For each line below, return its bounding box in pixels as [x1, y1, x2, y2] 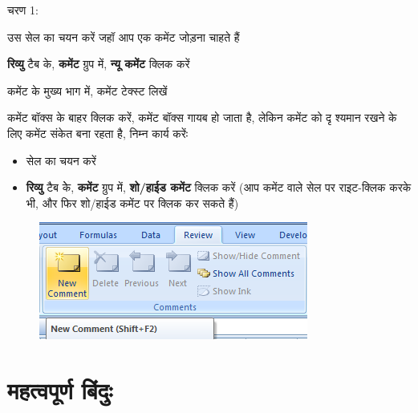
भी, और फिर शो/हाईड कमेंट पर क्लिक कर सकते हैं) [26, 194, 239, 211]
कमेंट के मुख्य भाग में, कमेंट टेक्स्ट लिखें [7, 82, 168, 99]
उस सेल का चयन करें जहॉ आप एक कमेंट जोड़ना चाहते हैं [7, 28, 240, 45]
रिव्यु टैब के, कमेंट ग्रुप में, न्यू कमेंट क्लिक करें [7, 55, 190, 72]
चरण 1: [7, 2, 39, 18]
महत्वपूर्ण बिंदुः [7, 374, 113, 407]
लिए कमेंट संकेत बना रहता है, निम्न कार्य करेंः [7, 124, 189, 141]
